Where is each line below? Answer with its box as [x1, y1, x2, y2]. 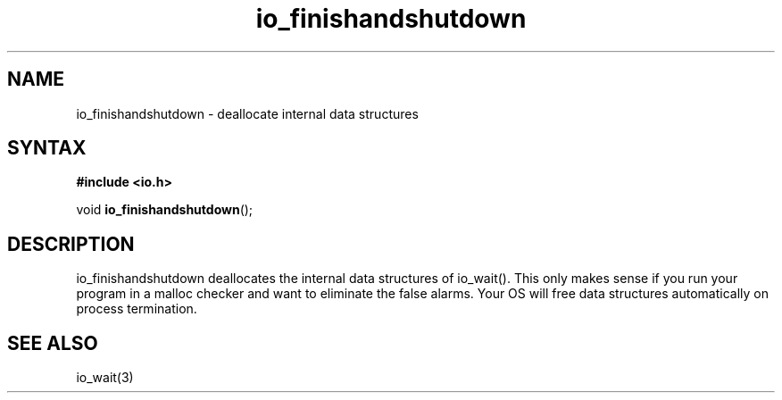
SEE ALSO [7, 331, 98, 354]
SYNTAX [7, 137, 87, 160]
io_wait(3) [76, 370, 134, 386]
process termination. [76, 301, 197, 317]
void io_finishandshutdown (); [76, 202, 254, 218]
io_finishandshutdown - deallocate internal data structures [76, 105, 419, 121]
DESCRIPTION [7, 232, 135, 255]
